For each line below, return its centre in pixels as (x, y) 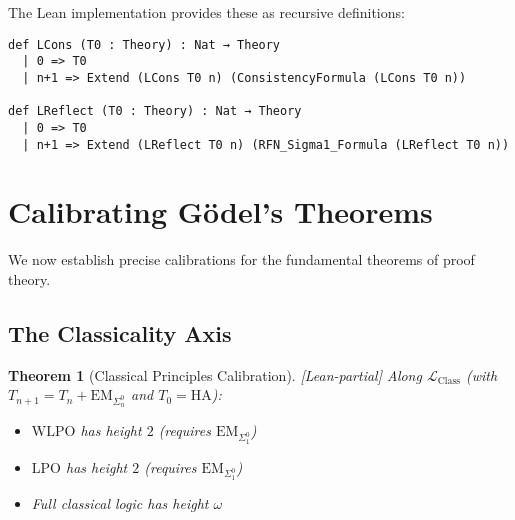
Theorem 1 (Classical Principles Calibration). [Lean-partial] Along (215, 374)
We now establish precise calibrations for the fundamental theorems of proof (241, 259)
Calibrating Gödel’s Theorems (220, 211)
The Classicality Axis (120, 332)
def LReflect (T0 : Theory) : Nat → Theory (155, 111)
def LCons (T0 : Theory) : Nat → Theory (144, 44)
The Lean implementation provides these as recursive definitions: (206, 12)
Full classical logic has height (120, 502)
